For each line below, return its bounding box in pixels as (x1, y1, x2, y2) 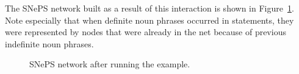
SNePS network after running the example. (29, 58, 190, 70)
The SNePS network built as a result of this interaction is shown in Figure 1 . (5, 2, 294, 14)
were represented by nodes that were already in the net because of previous (5, 25, 286, 38)
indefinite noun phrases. (5, 37, 94, 50)
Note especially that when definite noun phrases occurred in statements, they (5, 13, 294, 26)
